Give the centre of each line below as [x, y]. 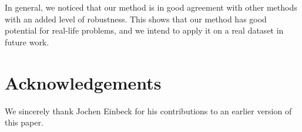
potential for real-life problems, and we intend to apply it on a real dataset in [144, 30]
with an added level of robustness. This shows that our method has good [136, 19]
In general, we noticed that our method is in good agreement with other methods [151, 7]
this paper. [24, 122]
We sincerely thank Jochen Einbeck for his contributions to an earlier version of [148, 110]
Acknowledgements [83, 82]
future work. [27, 42]
